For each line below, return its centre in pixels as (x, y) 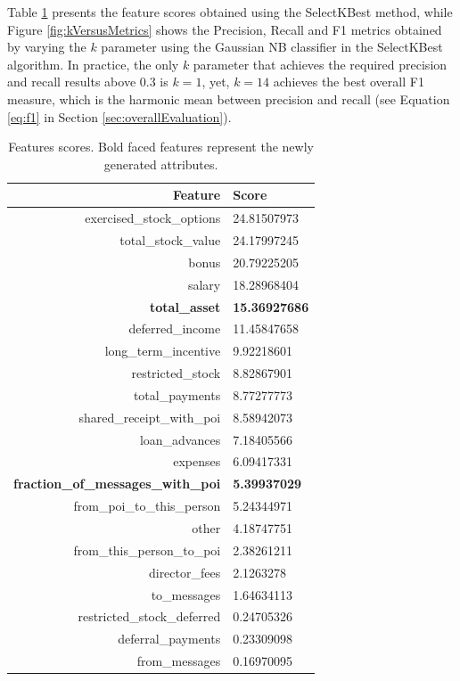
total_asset (185, 306)
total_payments (177, 394)
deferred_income (175, 328)
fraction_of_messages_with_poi (117, 484)
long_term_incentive (163, 351)
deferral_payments (169, 639)
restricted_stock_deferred (149, 616)
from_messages (179, 661)
